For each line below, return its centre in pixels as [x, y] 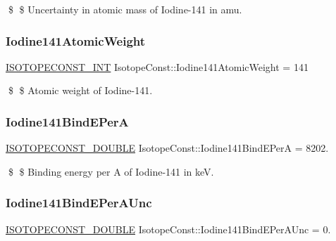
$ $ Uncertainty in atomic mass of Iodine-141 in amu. [125, 9]
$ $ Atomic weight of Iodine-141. [80, 90]
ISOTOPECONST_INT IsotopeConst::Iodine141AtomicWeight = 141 [157, 66]
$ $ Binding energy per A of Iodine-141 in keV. [111, 171]
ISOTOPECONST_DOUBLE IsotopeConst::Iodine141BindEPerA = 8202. [167, 148]
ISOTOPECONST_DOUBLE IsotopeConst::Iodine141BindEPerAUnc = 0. [168, 229]
